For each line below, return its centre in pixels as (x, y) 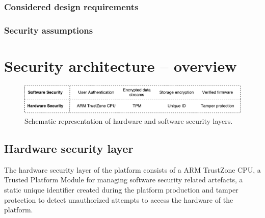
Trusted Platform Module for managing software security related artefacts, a (124, 180)
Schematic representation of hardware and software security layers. (129, 120)
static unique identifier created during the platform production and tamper (121, 189)
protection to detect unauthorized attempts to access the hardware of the (119, 199)
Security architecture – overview (121, 65)
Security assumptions (49, 30)
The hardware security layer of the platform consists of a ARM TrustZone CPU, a (132, 169)
